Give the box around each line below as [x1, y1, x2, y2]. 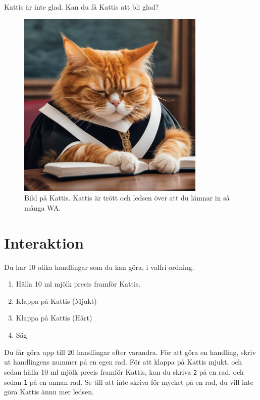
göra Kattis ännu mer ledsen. [4, 386, 94, 397]
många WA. [24, 202, 61, 213]
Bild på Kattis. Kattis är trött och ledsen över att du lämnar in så [24, 192, 230, 203]
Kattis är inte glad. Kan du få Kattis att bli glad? [4, 2, 159, 12]
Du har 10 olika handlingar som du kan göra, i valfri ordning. [4, 261, 194, 272]
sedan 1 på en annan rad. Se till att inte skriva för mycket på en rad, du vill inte [4, 376, 253, 387]
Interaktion [4, 232, 84, 253]
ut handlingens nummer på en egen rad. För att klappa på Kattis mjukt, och [4, 356, 242, 367]
